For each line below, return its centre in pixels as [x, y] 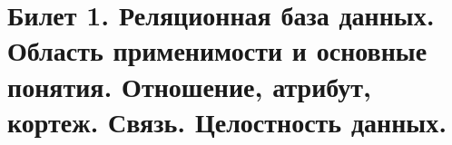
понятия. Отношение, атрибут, [189, 86]
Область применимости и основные [217, 50]
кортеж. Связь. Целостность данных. [227, 121]
